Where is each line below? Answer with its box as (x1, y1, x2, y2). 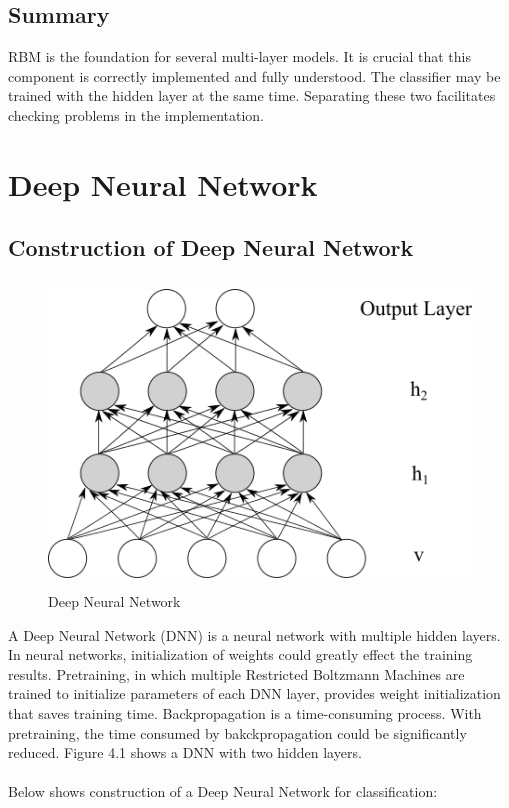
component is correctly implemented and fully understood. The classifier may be (8, 65, 501, 86)
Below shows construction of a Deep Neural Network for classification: (8, 781, 438, 802)
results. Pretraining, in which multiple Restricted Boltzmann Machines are (8, 663, 465, 684)
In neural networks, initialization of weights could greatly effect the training (8, 644, 473, 665)
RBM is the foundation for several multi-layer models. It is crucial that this (8, 46, 471, 67)
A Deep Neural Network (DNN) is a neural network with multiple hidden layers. (8, 624, 501, 645)
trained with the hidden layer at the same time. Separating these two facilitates (8, 85, 496, 106)
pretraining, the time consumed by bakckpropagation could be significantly (8, 722, 467, 743)
